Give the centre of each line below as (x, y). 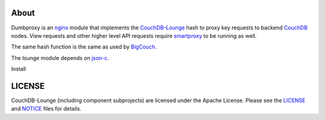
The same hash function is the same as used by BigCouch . (84, 47)
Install (19, 69)
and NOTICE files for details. (46, 109)
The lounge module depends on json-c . (60, 58)
